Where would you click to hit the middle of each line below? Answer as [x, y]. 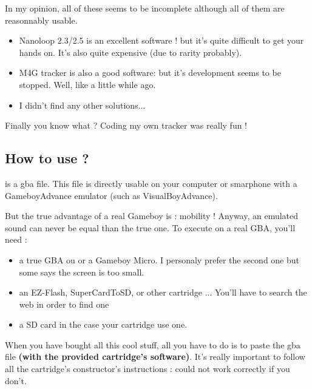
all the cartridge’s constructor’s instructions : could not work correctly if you [148, 369]
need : [16, 239]
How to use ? [47, 158]
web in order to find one [64, 304]
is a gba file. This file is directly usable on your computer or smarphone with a [151, 183]
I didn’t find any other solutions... [82, 105]
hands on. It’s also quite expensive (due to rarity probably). [131, 52]
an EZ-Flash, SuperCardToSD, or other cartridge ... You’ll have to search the [163, 292]
